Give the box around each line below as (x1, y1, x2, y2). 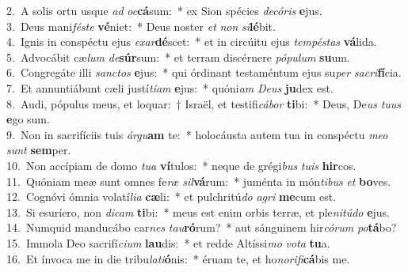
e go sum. (6, 111, 50, 127)
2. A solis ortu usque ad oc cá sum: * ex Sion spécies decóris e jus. (6, 2, 322, 18)
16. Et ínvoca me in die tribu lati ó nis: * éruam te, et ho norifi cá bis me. (6, 250, 350, 266)
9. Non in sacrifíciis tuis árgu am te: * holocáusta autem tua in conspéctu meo (6, 126, 388, 142)
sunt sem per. (6, 142, 71, 158)
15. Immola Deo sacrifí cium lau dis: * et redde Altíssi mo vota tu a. (6, 234, 330, 251)
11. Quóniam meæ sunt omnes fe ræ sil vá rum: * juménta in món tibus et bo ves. (6, 172, 391, 189)
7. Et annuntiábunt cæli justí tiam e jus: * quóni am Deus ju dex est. (6, 79, 334, 96)
